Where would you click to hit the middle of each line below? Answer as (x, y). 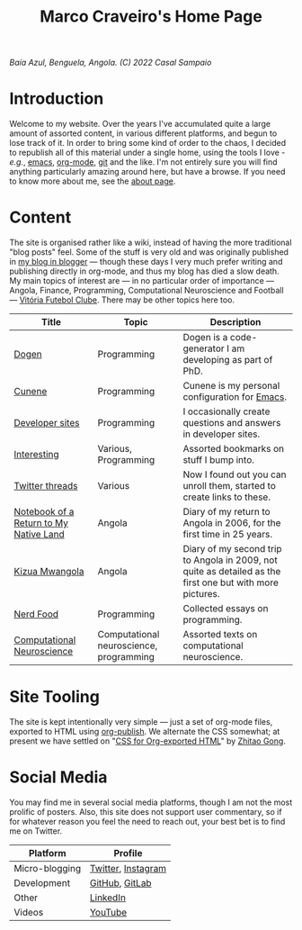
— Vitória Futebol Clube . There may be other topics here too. (122, 300)
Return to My (41, 523)
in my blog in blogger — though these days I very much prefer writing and (146, 262)
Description (235, 322)
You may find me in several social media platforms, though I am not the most (151, 802)
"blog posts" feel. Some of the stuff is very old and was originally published (149, 252)
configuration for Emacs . (235, 397)
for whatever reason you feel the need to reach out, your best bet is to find (147, 821)
